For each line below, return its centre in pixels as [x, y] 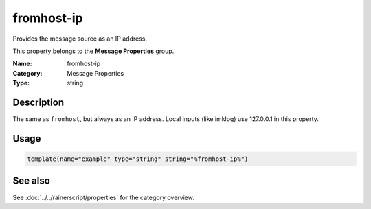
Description [38, 102]
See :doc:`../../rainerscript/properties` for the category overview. [104, 197]
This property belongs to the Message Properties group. [93, 51]
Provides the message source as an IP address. [80, 38]
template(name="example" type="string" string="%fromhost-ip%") [138, 159]
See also [32, 181]
